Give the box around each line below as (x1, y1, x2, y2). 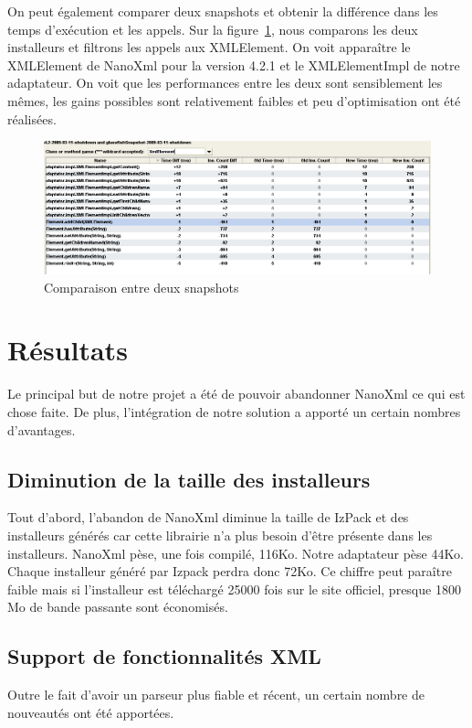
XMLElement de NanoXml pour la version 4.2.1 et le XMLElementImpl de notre (7, 55, 460, 74)
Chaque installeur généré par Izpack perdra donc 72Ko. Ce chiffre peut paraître (7, 562, 452, 581)
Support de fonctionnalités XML (7, 642, 321, 670)
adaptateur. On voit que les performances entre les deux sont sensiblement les (7, 73, 443, 92)
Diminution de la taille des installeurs (7, 465, 371, 493)
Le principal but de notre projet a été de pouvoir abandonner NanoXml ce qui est (7, 384, 466, 403)
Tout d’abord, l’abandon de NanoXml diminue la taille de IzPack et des (7, 508, 409, 527)
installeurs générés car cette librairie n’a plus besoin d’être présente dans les (7, 525, 433, 544)
